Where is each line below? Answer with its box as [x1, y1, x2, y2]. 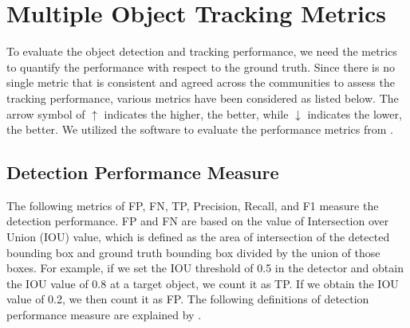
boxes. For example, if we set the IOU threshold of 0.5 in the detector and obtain [6, 260, 404, 276]
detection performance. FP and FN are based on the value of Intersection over [6, 213, 389, 229]
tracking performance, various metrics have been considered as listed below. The [6, 89, 399, 106]
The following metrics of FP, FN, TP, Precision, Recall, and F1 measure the [6, 197, 379, 213]
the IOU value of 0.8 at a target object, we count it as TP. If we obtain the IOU [6, 275, 399, 291]
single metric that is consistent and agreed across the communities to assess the [6, 74, 395, 91]
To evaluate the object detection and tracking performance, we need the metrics [6, 43, 397, 60]
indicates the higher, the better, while [104, 105, 289, 122]
